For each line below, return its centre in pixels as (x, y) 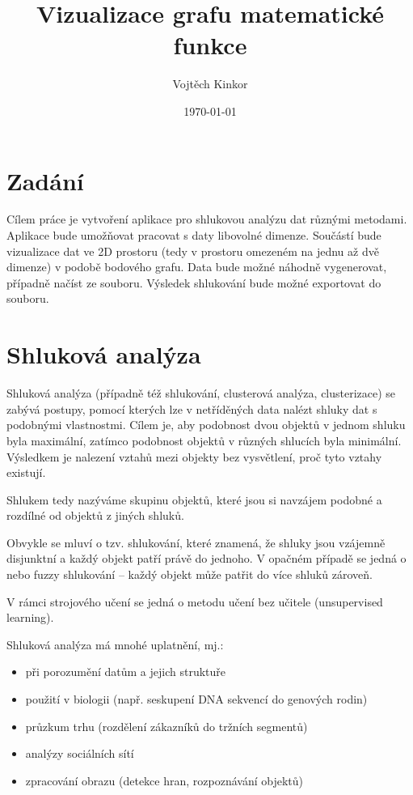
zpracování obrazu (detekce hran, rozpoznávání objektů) (164, 780)
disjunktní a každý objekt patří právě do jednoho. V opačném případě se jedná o (206, 558)
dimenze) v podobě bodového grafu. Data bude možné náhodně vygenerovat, (197, 267)
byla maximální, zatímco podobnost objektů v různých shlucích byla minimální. (204, 440)
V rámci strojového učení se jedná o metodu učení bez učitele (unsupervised (195, 601)
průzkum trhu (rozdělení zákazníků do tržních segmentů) (166, 726)
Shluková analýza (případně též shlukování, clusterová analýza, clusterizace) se (201, 393)
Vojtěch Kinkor (210, 84)
